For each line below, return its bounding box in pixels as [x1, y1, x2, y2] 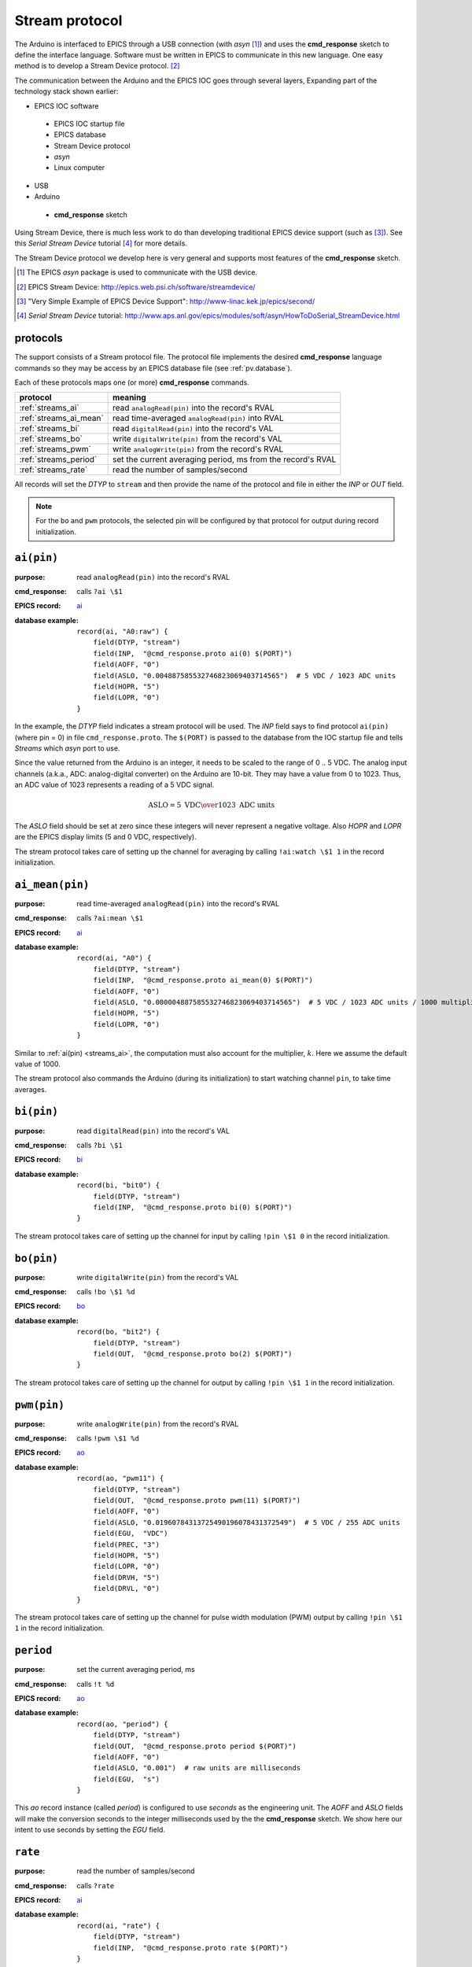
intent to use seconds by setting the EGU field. [14, 1825, 165, 1835]
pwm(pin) [14, 1398, 65, 1412]
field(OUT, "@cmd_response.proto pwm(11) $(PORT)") [93, 1496, 301, 1504]
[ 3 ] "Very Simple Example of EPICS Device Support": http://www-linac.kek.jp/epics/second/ [17, 296, 315, 306]
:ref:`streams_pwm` [19, 444, 92, 455]
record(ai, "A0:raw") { [76, 627, 168, 637]
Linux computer [53, 163, 105, 172]
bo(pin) [14, 1252, 59, 1264]
